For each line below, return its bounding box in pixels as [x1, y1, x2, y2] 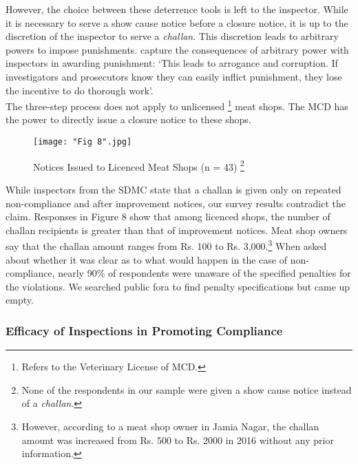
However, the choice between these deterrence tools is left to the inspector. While [6, 2, 348, 16]
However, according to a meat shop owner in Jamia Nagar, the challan [21, 419, 319, 433]
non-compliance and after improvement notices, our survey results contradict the [6, 196, 346, 210]
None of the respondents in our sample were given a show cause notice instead [21, 382, 352, 397]
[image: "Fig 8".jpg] [33, 137, 132, 147]
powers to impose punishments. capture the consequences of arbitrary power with [6, 42, 349, 56]
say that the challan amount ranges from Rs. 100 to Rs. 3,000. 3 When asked [6, 237, 327, 253]
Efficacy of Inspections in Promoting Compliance [6, 321, 283, 339]
